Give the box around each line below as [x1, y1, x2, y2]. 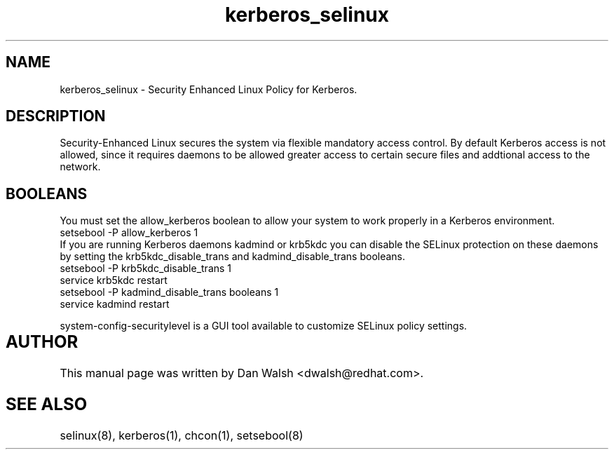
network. [60, 161, 101, 173]
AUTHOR [6, 332, 79, 353]
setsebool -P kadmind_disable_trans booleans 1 [60, 286, 279, 299]
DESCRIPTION [6, 107, 106, 125]
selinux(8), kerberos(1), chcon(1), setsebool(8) [60, 428, 303, 442]
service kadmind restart [60, 298, 170, 311]
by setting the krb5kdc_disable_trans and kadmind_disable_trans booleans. [60, 250, 406, 263]
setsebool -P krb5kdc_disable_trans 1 [60, 262, 232, 275]
